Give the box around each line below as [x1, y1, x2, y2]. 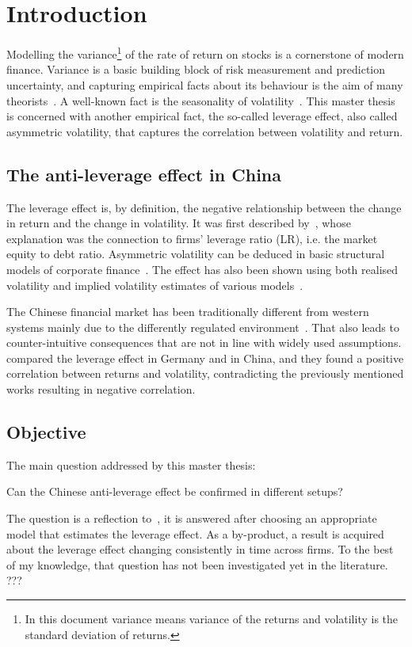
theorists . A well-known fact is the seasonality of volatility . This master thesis [6, 92, 395, 108]
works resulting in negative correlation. [6, 381, 196, 398]
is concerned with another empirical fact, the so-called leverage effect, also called [6, 108, 398, 124]
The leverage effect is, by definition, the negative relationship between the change [6, 199, 402, 215]
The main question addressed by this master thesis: [6, 456, 256, 473]
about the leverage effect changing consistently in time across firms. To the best [6, 541, 394, 558]
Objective [6, 420, 86, 444]
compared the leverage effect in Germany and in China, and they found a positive [6, 349, 404, 366]
